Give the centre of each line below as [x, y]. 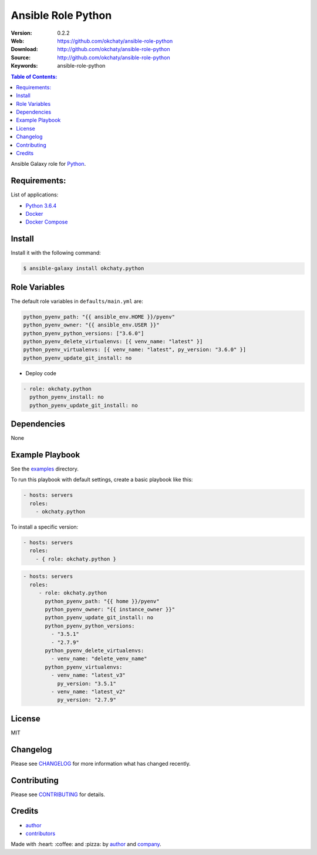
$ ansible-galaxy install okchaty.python [84, 268]
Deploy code [41, 373]
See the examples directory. [45, 469]
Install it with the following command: [56, 253]
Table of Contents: [34, 76]
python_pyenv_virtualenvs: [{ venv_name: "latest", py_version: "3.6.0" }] [135, 350]
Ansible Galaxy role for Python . [48, 164]
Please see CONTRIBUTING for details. [58, 794]
